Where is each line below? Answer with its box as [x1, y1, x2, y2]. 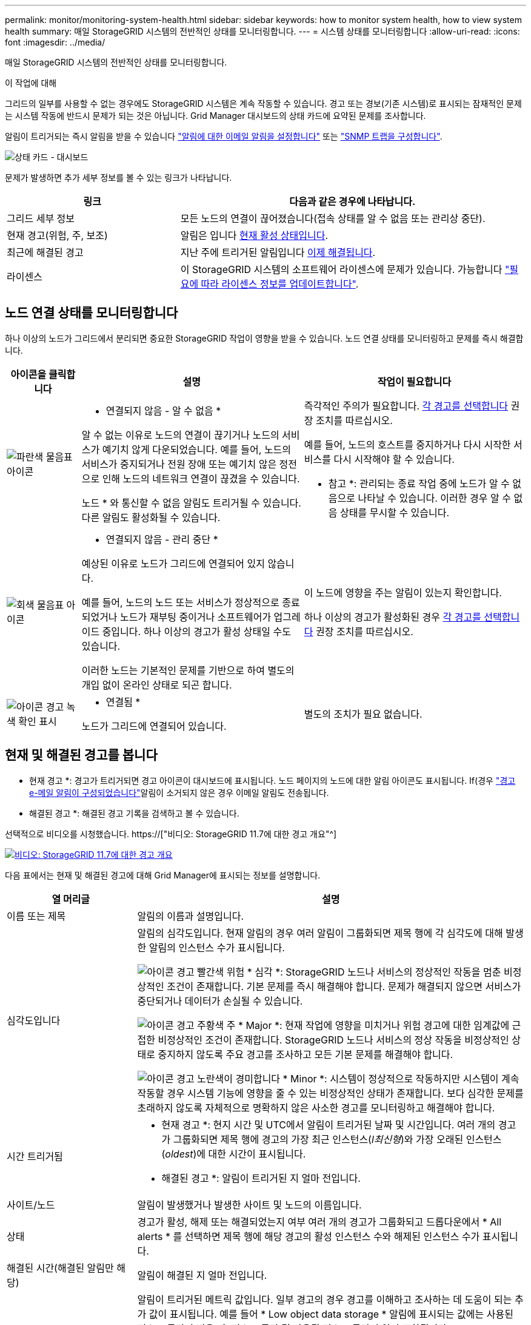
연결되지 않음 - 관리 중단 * [105, 533, 218, 545]
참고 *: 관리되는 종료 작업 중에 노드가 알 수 [328, 477, 510, 490]
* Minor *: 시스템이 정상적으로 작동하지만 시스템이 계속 [282, 1072, 519, 1085]
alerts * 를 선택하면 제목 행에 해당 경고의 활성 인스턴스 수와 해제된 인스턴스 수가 [137, 1230, 480, 1242]
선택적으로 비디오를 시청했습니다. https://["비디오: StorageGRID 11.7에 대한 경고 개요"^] [5, 828, 337, 839]
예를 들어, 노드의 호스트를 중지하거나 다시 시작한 [304, 438, 511, 451]
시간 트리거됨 [7, 1150, 63, 1162]
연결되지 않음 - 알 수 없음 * [105, 404, 221, 417]
